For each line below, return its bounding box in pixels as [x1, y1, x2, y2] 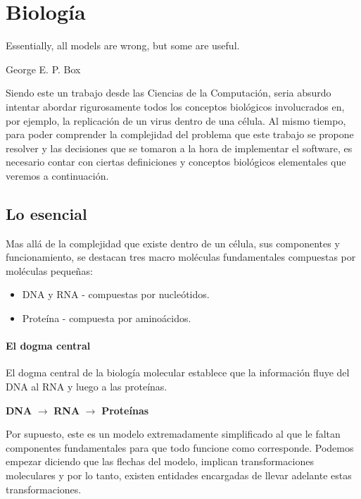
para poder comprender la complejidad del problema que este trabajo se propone [6, 127, 354, 142]
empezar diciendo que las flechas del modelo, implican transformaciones [6, 454, 314, 469]
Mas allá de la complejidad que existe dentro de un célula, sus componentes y [6, 235, 340, 250]
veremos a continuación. [6, 168, 109, 183]
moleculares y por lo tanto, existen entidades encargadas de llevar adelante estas [6, 468, 352, 482]
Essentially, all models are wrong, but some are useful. [6, 38, 240, 53]
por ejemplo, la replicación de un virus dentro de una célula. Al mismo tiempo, [6, 113, 346, 128]
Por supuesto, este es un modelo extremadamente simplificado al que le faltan [6, 426, 341, 441]
